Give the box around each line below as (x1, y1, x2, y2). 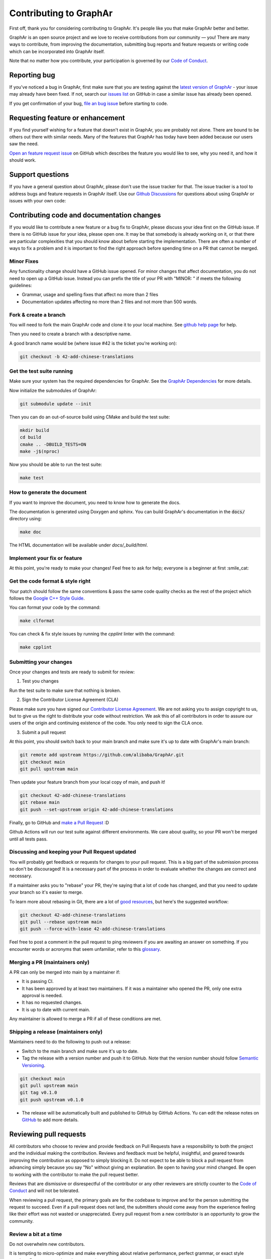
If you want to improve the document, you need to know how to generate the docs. (9, 499, 181, 506)
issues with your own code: (9, 197, 66, 203)
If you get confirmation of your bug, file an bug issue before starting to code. (9, 100, 168, 106)
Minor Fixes (9, 257, 39, 264)
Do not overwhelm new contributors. (9, 1241, 85, 1247)
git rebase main (20, 800, 60, 805)
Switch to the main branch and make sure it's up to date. (22, 1048, 139, 1054)
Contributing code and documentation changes (9, 211, 161, 219)
